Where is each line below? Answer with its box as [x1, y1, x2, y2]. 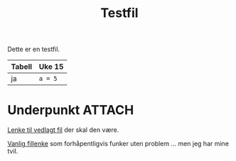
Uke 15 [38, 62, 64, 72]
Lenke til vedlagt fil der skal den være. [7, 126, 119, 134]
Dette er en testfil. [7, 45, 60, 54]
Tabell [11, 62, 33, 72]
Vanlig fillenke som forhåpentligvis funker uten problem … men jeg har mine [7, 140, 230, 148]
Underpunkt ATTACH [7, 102, 134, 118]
